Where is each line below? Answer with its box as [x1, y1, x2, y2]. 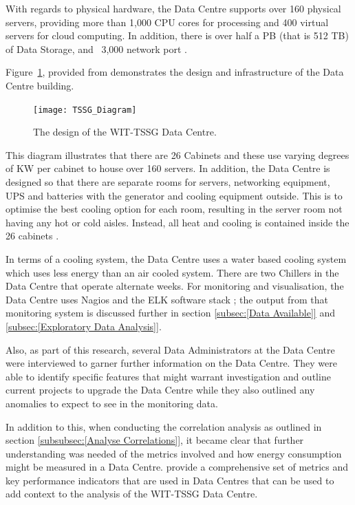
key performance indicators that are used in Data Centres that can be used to [6, 473, 334, 487]
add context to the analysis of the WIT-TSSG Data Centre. [6, 486, 258, 501]
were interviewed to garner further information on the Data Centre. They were [6, 356, 337, 370]
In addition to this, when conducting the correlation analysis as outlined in [6, 419, 322, 433]
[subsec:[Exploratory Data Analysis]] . [6, 319, 162, 333]
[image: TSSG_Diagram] [33, 105, 137, 115]
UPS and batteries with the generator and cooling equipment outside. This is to [6, 188, 343, 202]
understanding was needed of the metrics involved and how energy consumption [6, 446, 342, 460]
